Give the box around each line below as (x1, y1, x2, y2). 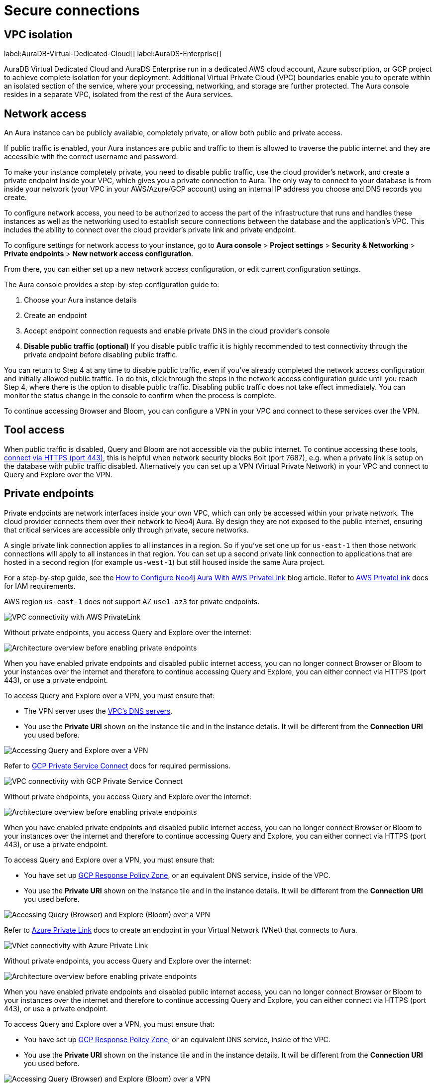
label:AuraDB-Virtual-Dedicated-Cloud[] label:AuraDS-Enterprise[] (4, 49, 222, 58)
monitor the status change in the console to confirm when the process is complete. (4, 391, 276, 400)
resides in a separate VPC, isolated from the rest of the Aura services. (4, 90, 233, 99)
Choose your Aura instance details (24, 296, 137, 305)
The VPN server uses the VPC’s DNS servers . (24, 706, 173, 715)
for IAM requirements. (4, 581, 76, 590)
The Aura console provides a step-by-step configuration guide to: (4, 280, 219, 289)
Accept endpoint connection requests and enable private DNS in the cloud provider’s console (24, 326, 330, 335)
